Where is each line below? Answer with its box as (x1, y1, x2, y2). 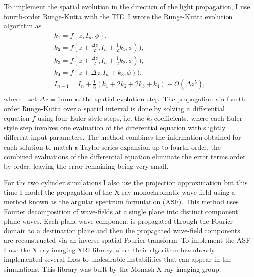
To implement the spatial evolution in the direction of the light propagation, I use (4, 1, 250, 11)
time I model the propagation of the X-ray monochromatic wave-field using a (4, 187, 235, 197)
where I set (4, 93, 37, 103)
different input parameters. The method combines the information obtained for (4, 132, 241, 142)
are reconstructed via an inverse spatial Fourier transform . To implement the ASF (4, 235, 251, 245)
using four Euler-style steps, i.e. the (37, 113, 144, 123)
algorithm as (4, 21, 42, 31)
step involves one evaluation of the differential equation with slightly (20, 122, 226, 132)
